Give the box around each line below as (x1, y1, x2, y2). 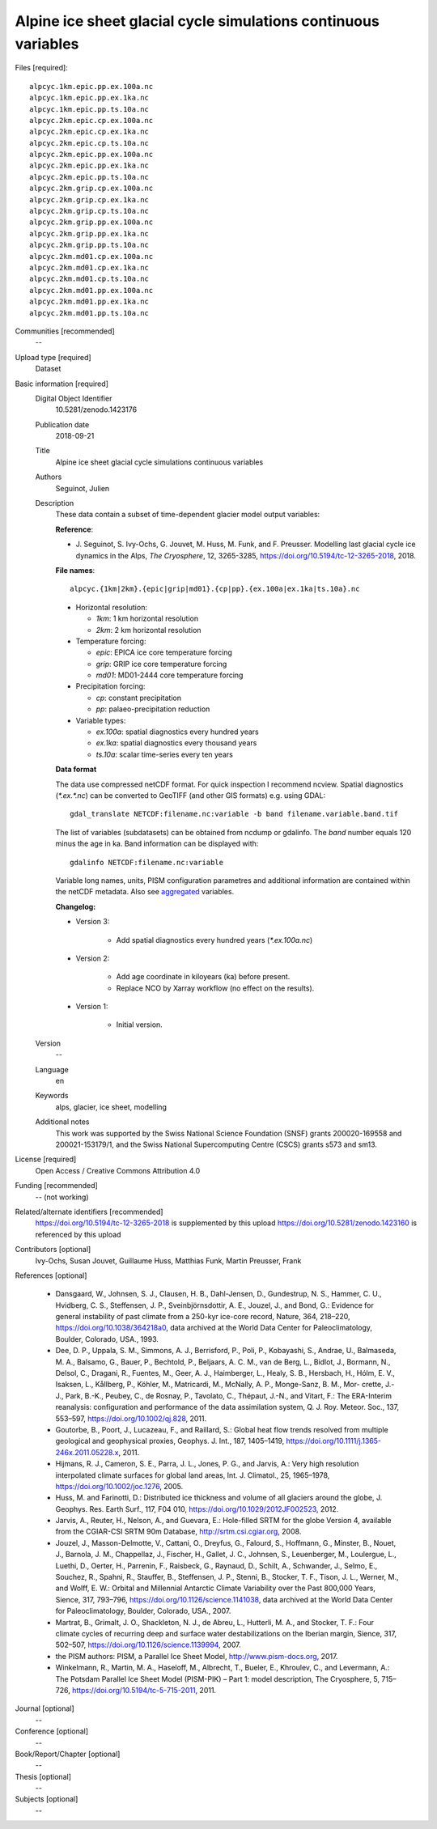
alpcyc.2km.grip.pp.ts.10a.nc (29, 240, 150, 250)
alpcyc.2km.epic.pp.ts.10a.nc (29, 172, 150, 181)
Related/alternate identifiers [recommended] (15, 1207, 163, 1216)
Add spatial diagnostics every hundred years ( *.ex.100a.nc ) (116, 935, 313, 944)
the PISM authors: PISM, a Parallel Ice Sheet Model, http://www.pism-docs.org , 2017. (55, 1651, 338, 1661)
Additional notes (35, 1117, 90, 1127)
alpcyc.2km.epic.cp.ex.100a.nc (29, 116, 154, 125)
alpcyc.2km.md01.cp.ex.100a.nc (29, 252, 154, 261)
